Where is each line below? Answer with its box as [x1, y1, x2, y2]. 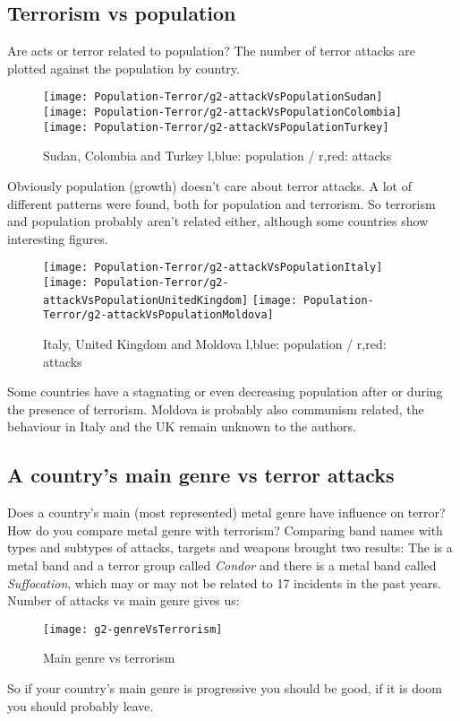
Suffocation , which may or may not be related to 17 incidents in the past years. [7, 573, 441, 592]
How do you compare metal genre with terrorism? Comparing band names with [7, 520, 443, 539]
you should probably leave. [7, 696, 154, 715]
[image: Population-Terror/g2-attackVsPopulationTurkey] [43, 120, 389, 134]
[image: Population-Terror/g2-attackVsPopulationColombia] [43, 106, 402, 119]
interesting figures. [7, 229, 108, 248]
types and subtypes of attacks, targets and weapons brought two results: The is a [7, 538, 453, 557]
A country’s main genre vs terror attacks [7, 461, 395, 489]
